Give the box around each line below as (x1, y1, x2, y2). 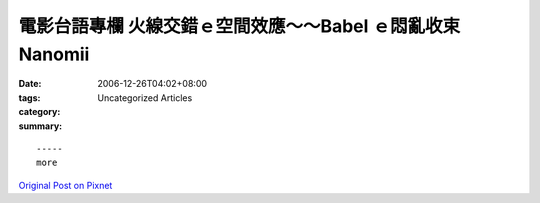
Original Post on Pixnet (18, 179, 113, 191)
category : (18, 106, 61, 118)
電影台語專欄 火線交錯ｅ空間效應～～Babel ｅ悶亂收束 (18, 15, 460, 37)
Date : (18, 78, 42, 90)
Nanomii (18, 43, 90, 65)
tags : (18, 91, 41, 104)
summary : (18, 120, 63, 132)
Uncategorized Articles (97, 91, 193, 104)
